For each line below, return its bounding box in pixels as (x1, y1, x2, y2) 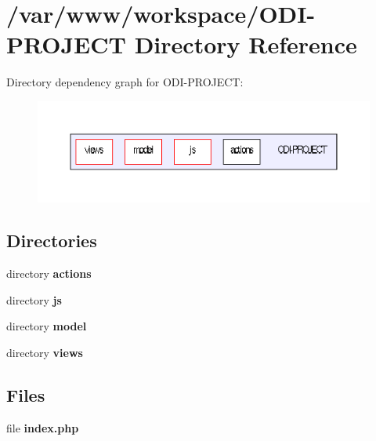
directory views (6, 344, 83, 360)
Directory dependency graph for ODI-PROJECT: (6, 74, 244, 90)
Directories (6, 228, 97, 253)
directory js (6, 291, 62, 308)
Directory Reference (134, 28, 357, 60)
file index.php (6, 419, 79, 436)
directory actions (6, 265, 92, 282)
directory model (6, 318, 87, 334)
